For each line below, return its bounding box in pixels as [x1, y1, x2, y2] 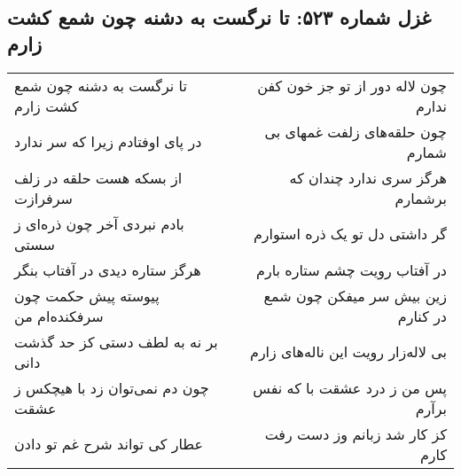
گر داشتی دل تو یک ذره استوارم [253, 223, 447, 245]
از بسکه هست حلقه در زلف [14, 167, 183, 188]
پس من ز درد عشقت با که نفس [253, 377, 447, 398]
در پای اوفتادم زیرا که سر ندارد [14, 131, 202, 152]
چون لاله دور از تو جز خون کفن [257, 74, 447, 96]
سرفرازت [14, 187, 73, 208]
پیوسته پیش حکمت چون [14, 285, 160, 306]
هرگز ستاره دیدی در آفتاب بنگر [14, 259, 201, 280]
